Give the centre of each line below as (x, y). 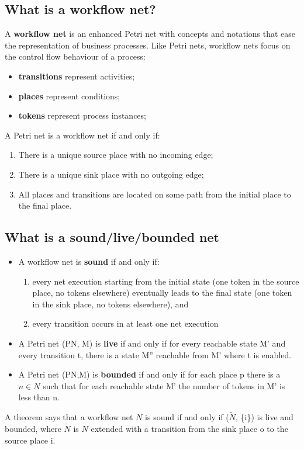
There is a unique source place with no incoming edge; (116, 155)
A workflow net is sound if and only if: (89, 261)
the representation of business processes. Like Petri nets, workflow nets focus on (148, 45)
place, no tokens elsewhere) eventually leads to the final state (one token (162, 292)
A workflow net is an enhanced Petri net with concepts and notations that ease (150, 34)
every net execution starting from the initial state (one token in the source (166, 281)
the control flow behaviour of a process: (75, 56)
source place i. (30, 440)
